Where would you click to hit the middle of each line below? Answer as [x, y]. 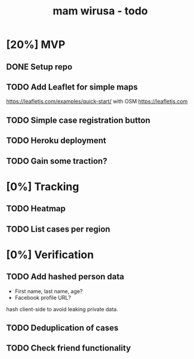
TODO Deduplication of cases [62, 328]
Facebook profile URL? [43, 297]
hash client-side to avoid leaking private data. [62, 309]
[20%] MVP [36, 45]
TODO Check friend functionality [69, 348]
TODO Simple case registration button [78, 120]
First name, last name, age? [49, 291]
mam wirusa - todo [100, 11]
